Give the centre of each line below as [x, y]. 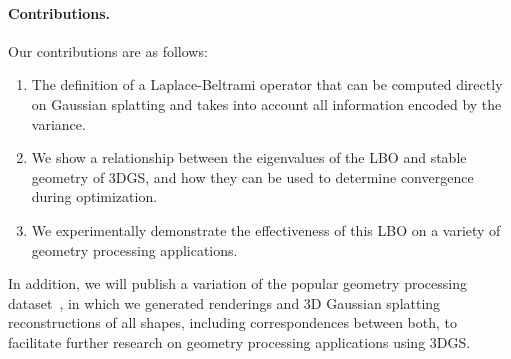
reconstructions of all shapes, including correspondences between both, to [233, 322]
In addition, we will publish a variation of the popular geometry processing [237, 283]
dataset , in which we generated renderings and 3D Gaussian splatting [224, 302]
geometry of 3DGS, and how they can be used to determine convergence [252, 176]
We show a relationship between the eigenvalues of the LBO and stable [249, 157]
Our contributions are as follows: [108, 50]
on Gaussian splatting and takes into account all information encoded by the [266, 103]
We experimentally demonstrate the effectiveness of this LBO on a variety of [266, 229]
